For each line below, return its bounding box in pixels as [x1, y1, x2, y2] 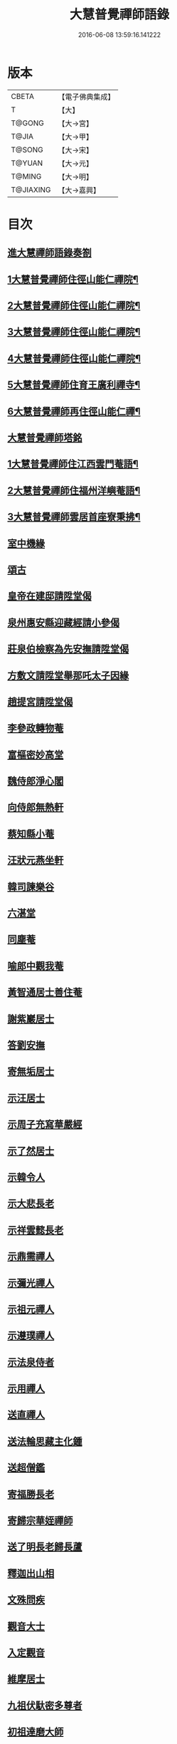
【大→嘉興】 [58, 185, 101, 195]
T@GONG [11, 118, 44, 128]
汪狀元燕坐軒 [7, 855, 64, 867]
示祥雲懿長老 [7, 1224, 64, 1236]
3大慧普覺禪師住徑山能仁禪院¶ [7, 326, 141, 338]
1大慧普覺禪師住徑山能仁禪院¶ [7, 273, 139, 285]
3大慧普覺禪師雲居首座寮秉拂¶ [7, 511, 141, 523]
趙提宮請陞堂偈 [7, 695, 73, 708]
